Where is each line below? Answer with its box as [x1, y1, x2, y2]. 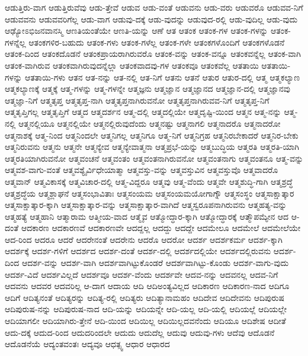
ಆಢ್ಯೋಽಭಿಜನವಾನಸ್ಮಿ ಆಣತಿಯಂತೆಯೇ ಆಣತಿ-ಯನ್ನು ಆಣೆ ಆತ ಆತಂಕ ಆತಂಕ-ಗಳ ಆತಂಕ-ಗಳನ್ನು [5, 24, 268, 37]
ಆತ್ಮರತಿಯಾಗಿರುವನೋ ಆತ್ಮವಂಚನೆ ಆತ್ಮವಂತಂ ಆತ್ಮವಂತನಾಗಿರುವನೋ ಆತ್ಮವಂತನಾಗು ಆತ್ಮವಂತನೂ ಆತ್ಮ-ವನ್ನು [5, 152, 304, 164]
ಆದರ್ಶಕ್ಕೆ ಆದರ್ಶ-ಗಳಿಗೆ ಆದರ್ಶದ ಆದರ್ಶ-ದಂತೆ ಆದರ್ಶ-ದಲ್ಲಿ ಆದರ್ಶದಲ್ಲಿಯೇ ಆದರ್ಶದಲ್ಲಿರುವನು [5, 245, 271, 257]
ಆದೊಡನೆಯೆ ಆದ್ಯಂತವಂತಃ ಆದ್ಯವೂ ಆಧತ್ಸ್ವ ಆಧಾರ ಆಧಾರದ [5, 338, 170, 350]
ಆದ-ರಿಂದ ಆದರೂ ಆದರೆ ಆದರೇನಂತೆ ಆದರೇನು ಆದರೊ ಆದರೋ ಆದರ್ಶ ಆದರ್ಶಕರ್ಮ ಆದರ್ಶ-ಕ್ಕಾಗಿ [5, 233, 283, 245]
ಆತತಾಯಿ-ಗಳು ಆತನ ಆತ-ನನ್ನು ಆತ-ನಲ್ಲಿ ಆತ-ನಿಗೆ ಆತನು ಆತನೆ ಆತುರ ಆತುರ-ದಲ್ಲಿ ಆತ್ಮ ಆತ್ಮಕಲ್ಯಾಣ [24, 70, 300, 83]
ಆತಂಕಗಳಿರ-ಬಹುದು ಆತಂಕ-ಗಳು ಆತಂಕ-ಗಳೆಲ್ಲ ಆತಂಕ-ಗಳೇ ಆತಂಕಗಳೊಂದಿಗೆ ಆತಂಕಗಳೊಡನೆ [28, 36, 285, 48]
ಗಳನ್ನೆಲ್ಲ [5, 36, 26, 48]
